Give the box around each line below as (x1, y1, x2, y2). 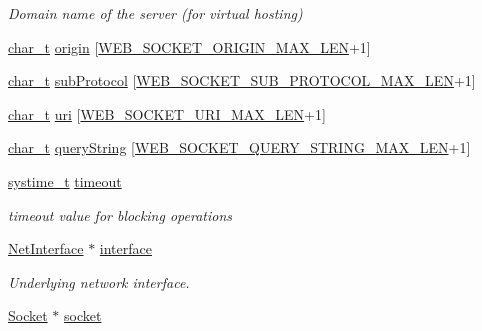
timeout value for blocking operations (8, 204, 233, 225)
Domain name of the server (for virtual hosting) (8, 3, 303, 23)
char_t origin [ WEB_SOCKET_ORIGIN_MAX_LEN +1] (8, 36, 371, 57)
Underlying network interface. (8, 271, 190, 292)
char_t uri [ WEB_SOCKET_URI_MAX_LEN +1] (8, 103, 326, 124)
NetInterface (8, 238, 84, 259)
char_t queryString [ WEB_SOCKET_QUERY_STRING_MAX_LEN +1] (8, 137, 471, 158)
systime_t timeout (8, 170, 122, 191)
